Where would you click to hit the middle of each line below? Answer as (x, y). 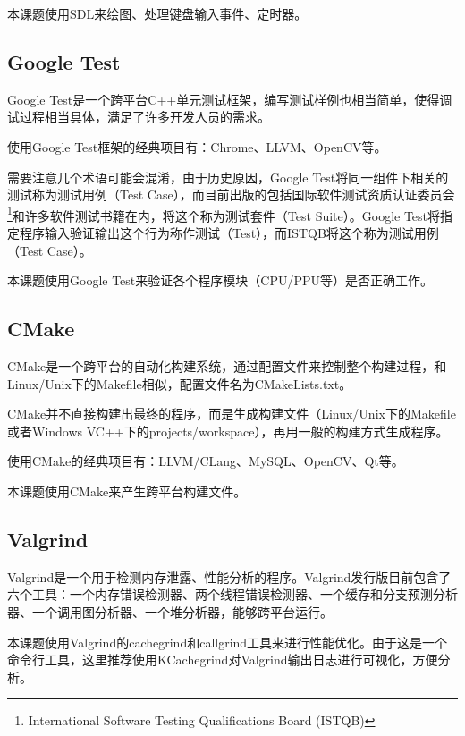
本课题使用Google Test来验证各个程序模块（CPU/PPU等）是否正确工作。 (220, 280)
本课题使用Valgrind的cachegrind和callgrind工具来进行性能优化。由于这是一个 (228, 642)
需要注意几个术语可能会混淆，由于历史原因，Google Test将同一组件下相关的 (228, 177)
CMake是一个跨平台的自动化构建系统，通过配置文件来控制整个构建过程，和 (227, 366)
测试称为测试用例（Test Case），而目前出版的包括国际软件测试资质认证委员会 (231, 195)
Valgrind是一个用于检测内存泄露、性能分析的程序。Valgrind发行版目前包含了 (229, 576)
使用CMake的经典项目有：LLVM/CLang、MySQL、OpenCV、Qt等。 (206, 461)
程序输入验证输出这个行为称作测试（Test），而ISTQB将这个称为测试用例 (229, 233)
